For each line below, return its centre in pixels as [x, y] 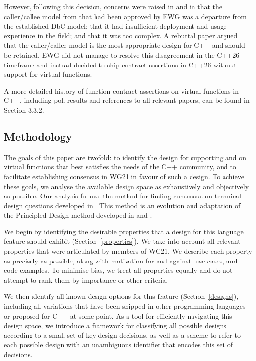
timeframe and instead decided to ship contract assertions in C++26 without [120, 64]
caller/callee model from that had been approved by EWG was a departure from [125, 16]
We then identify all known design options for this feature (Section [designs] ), [121, 296]
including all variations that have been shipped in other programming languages [125, 306]
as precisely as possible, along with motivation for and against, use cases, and [121, 260]
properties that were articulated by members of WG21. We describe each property [128, 251]
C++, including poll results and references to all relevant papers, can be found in [127, 100]
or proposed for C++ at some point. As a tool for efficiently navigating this [118, 315]
